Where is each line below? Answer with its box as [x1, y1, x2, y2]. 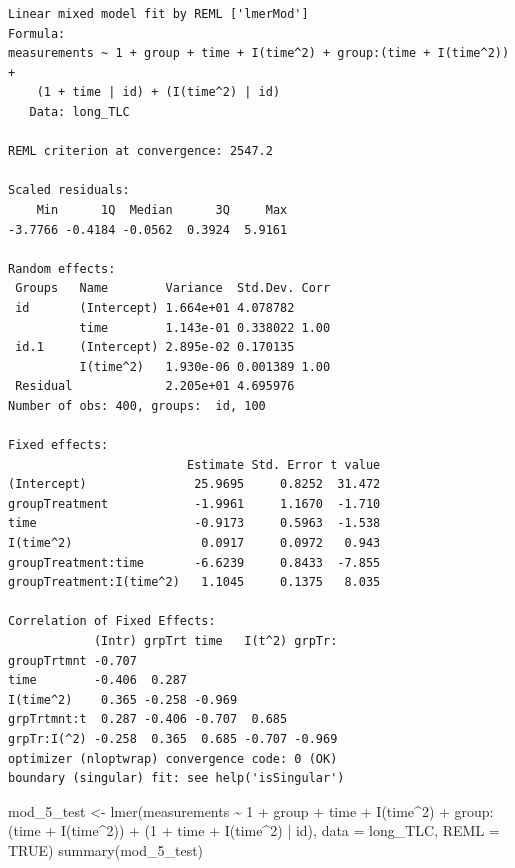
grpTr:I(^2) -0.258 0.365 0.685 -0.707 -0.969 [8, 731, 338, 746]
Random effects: [8, 261, 116, 276]
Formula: [8, 26, 66, 41]
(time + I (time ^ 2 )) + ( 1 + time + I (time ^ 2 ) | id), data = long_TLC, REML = [8, 820, 500, 841]
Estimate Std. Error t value [186, 457, 381, 472]
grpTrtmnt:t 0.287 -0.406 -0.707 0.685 [8, 712, 288, 727]
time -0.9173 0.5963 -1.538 [8, 516, 381, 531]
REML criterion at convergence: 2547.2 [8, 144, 273, 159]
